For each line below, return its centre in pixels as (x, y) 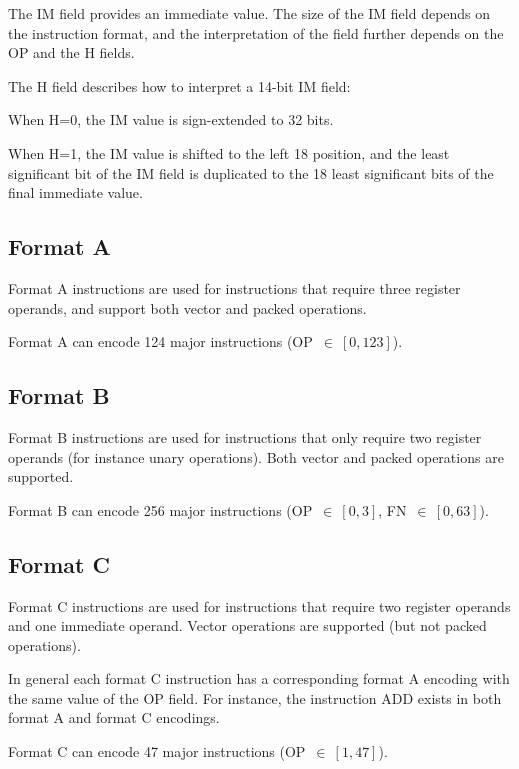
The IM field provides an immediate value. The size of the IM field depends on (249, 13)
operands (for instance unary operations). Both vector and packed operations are (256, 456)
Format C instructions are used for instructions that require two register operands (259, 605)
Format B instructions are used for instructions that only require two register (245, 436)
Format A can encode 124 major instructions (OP (160, 341)
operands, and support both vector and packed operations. (187, 307)
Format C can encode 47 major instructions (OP (157, 751)
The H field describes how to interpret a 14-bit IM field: (179, 85)
